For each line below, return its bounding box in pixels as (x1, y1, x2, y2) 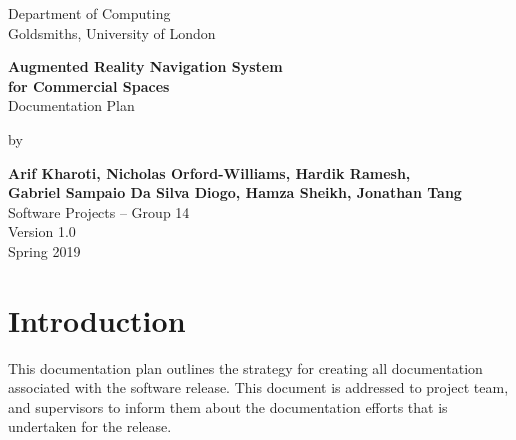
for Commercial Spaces (8, 75, 170, 96)
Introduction (8, 299, 186, 340)
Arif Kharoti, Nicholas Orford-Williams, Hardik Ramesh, (8, 162, 411, 183)
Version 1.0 (8, 221, 76, 242)
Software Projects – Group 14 (8, 201, 190, 222)
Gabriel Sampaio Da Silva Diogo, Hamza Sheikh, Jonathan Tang (8, 182, 462, 203)
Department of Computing (8, 3, 171, 23)
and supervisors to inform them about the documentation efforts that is (8, 396, 448, 417)
